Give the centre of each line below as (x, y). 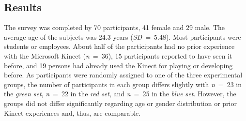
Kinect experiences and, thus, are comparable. (72, 113)
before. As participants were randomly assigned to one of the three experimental (123, 75)
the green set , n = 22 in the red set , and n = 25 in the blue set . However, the (120, 94)
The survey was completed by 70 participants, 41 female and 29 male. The (115, 27)
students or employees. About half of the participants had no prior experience (119, 46)
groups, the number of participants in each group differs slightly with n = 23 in (123, 84)
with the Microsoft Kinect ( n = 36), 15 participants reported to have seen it (118, 55)
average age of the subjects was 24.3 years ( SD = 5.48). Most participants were (123, 37)
